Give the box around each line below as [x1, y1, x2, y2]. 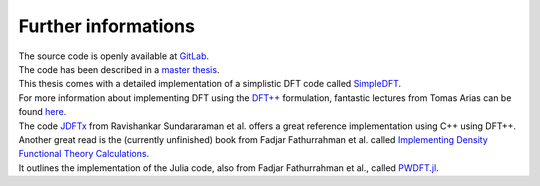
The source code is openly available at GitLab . [18, 50, 210, 62]
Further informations [18, 15, 195, 37]
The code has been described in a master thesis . [18, 63, 220, 75]
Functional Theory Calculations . [18, 148, 150, 160]
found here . [18, 106, 67, 118]
